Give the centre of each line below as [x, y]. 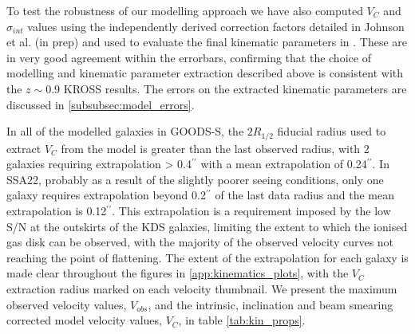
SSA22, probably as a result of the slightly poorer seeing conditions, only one [195, 179]
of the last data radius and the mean [305, 195]
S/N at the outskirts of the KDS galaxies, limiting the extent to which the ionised [207, 226]
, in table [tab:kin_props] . [242, 320]
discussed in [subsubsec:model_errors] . [101, 104]
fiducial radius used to [332, 131]
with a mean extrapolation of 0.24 [284, 164]
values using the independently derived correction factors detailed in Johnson [216, 26]
